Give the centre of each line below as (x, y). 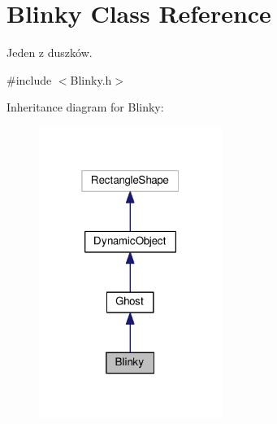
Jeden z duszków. (50, 52)
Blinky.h (91, 79)
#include (29, 79)
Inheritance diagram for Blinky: (85, 107)
